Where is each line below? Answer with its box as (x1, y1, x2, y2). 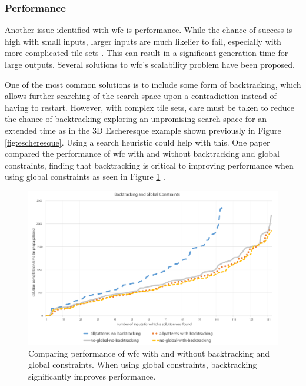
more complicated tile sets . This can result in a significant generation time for (5, 47, 288, 59)
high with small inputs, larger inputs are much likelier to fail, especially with (5, 35, 281, 47)
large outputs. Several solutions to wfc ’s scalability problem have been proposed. (5, 58, 295, 70)
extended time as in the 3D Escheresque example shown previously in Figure (5, 124, 281, 136)
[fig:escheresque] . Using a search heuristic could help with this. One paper (5, 136, 270, 148)
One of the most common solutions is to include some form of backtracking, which (5, 78, 301, 90)
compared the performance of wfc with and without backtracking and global (5, 147, 280, 160)
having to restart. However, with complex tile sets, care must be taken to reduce (5, 101, 294, 113)
